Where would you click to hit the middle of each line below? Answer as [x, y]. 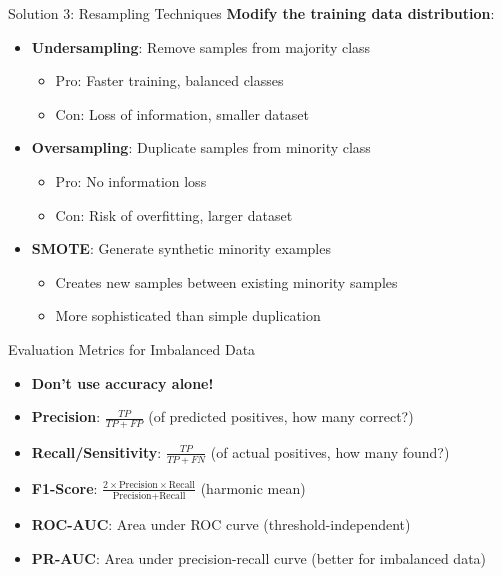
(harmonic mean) [253, 487]
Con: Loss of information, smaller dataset [182, 113]
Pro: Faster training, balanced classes [169, 80]
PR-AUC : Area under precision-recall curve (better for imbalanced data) [259, 557]
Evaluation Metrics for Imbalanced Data [132, 348]
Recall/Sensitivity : [96, 451]
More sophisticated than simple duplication [188, 315]
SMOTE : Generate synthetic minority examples [181, 248]
